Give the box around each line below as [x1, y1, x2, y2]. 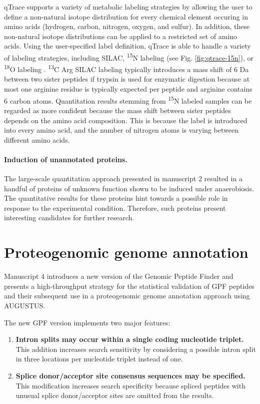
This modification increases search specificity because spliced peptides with [15, 380, 245, 390]
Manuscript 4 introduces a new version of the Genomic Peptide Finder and [4, 271, 233, 281]
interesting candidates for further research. [4, 212, 134, 223]
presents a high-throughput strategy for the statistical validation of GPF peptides [4, 280, 254, 291]
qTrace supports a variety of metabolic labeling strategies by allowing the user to [4, 2, 252, 12]
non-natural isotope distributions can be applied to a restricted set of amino [4, 31, 237, 41]
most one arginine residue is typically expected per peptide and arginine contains [4, 84, 252, 94]
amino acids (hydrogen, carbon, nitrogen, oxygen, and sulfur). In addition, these [4, 21, 250, 32]
